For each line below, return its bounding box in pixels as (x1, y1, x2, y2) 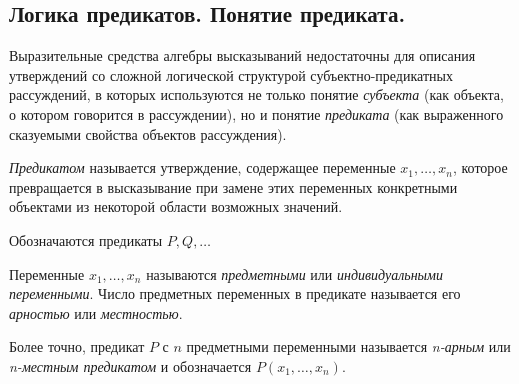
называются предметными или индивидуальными (146, 263, 444, 284)
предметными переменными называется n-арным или (186, 336, 511, 357)
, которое (452, 157, 508, 178)
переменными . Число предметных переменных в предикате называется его (9, 283, 461, 304)
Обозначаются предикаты (9, 229, 163, 250)
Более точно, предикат (9, 336, 145, 357)
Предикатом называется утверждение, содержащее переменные (9, 157, 396, 178)
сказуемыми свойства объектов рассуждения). (9, 123, 287, 144)
